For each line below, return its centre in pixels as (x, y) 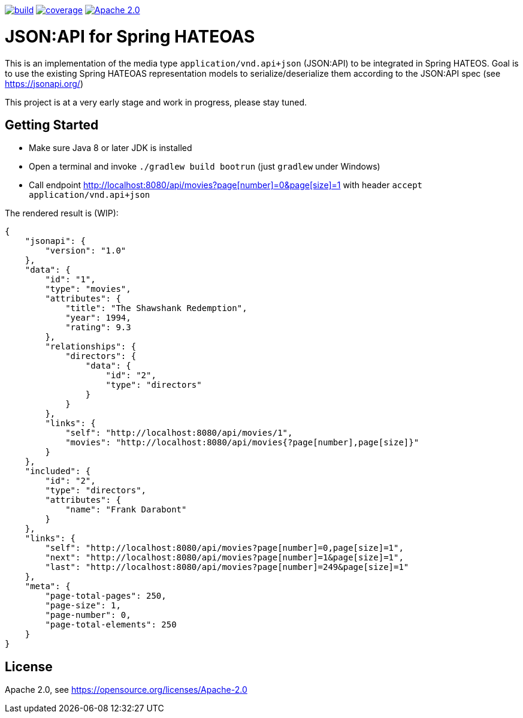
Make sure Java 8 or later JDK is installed (111, 148)
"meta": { (48, 586)
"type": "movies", (88, 289)
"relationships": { (91, 347)
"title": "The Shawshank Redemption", (156, 308)
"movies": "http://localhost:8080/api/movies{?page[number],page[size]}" (242, 443)
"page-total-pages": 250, (106, 596)
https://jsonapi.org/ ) (44, 83)
